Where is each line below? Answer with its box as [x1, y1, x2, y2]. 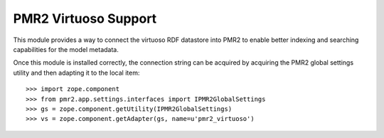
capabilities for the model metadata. [13, 45, 119, 53]
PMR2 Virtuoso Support [13, 11, 157, 26]
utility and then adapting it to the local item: [13, 68, 140, 77]
